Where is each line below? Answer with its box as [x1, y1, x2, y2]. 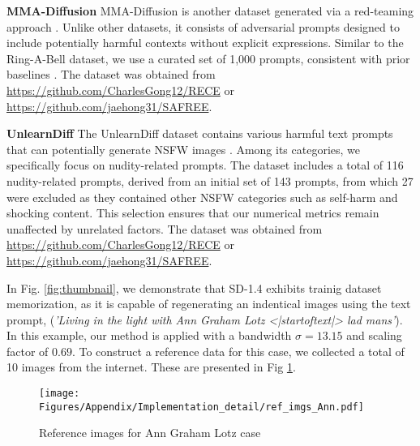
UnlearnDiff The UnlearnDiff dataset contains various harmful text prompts [6, 125, 393, 142]
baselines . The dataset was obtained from [6, 66, 216, 83]
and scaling [346, 327, 402, 344]
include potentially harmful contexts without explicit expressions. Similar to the [6, 34, 404, 51]
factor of [6, 342, 49, 359]
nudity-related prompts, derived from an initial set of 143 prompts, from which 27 [6, 172, 414, 189]
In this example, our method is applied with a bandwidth [6, 327, 292, 344]
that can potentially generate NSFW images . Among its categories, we [6, 140, 361, 157]
